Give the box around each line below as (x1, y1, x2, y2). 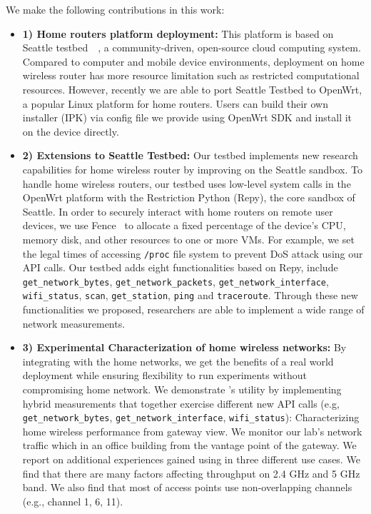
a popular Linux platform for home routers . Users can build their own (22, 96, 328, 111)
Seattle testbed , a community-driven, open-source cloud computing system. (22, 40, 361, 55)
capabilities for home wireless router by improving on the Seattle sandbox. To (22, 161, 362, 176)
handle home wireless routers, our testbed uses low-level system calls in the (22, 176, 351, 191)
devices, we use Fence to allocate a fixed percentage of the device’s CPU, (22, 218, 346, 233)
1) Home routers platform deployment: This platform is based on (22, 26, 334, 41)
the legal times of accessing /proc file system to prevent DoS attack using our (22, 246, 363, 261)
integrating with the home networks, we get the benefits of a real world (22, 353, 334, 368)
